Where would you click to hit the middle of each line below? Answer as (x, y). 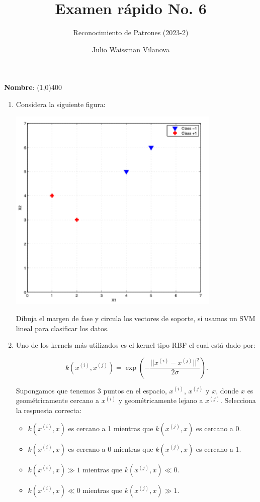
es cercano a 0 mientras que (111, 448)
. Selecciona (238, 400)
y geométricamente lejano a (161, 400)
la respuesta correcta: (49, 410)
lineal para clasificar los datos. (62, 328)
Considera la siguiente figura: (61, 104)
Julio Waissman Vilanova (131, 49)
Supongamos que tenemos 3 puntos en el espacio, (91, 390)
